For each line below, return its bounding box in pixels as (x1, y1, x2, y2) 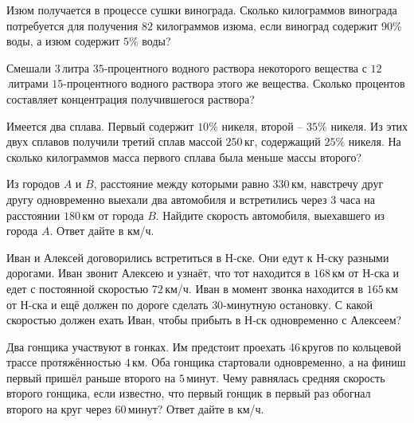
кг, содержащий (244, 133, 321, 150)
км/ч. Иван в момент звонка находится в (165, 280, 364, 296)
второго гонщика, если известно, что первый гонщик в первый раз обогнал (6, 385, 371, 401)
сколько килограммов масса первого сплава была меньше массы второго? (6, 148, 362, 165)
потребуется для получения (6, 17, 139, 33)
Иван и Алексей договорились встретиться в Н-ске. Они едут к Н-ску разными (6, 249, 389, 265)
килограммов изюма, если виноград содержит (156, 17, 378, 33)
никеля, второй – (221, 117, 303, 134)
